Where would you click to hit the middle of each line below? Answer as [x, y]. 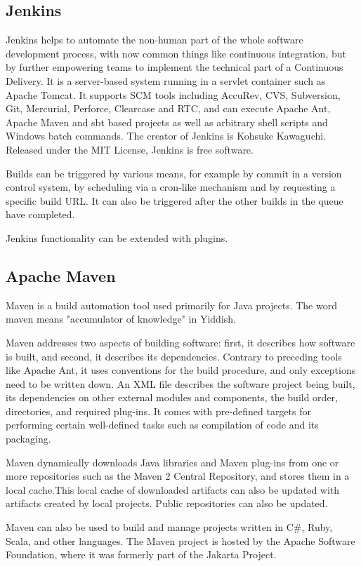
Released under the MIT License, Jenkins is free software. [130, 149]
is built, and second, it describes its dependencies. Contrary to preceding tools [174, 356]
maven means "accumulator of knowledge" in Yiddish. [121, 319]
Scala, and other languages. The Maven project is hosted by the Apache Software [180, 540]
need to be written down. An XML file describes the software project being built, [180, 383]
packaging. [28, 439]
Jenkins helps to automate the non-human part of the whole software [155, 40]
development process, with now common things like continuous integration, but [176, 53]
